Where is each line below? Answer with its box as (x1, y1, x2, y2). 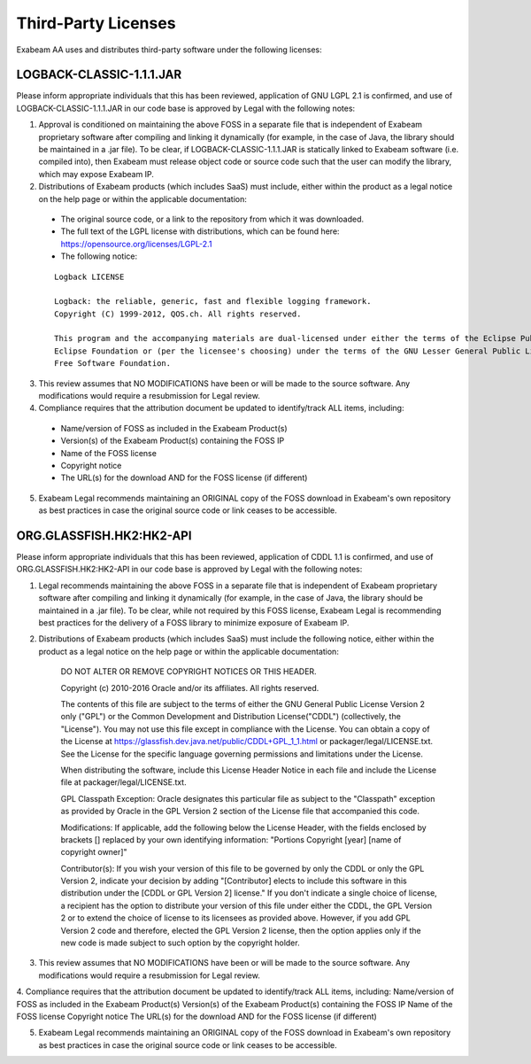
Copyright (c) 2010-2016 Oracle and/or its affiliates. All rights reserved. (60, 682, 319, 693)
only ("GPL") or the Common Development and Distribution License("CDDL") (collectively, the (60, 711, 402, 722)
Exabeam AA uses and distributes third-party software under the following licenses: (16, 44, 322, 55)
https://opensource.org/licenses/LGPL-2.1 (60, 238, 212, 249)
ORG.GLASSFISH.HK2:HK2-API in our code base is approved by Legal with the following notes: (16, 563, 363, 575)
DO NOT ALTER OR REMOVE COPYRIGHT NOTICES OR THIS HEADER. (60, 666, 318, 677)
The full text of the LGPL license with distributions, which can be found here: (60, 226, 340, 237)
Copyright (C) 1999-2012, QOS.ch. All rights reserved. (54, 308, 302, 319)
